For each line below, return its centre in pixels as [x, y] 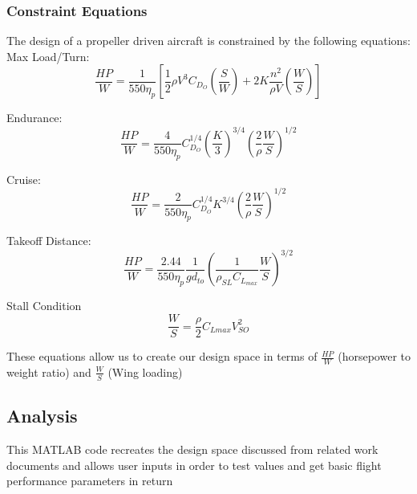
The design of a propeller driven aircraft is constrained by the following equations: [208, 41]
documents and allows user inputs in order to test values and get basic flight [194, 465]
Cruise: [24, 179]
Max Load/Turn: [48, 56]
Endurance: [34, 118]
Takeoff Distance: [49, 241]
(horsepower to [374, 356]
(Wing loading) [145, 372]
